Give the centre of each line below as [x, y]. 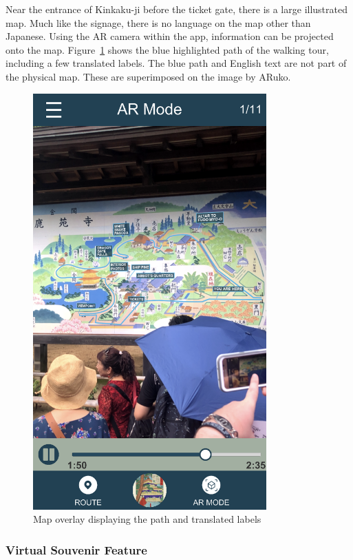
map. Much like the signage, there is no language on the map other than [158, 22]
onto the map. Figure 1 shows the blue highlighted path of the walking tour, [167, 49]
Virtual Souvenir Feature [76, 549]
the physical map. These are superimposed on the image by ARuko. [148, 76]
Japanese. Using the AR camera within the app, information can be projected [170, 36]
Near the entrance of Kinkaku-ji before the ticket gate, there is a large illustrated [176, 9]
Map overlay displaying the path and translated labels [147, 519]
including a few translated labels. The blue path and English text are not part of [176, 63]
